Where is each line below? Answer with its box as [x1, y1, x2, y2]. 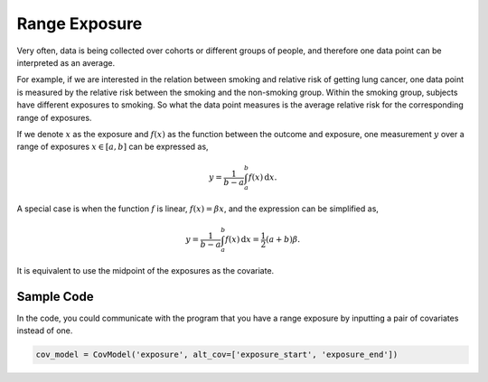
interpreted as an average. [16, 57, 116, 68]
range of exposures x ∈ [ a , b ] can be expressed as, [16, 141, 209, 153]
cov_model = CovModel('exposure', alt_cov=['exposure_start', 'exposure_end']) [35, 349, 399, 360]
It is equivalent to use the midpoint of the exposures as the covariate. [16, 266, 275, 276]
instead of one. [16, 325, 73, 336]
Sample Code [16, 289, 94, 304]
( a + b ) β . [265, 235, 301, 245]
